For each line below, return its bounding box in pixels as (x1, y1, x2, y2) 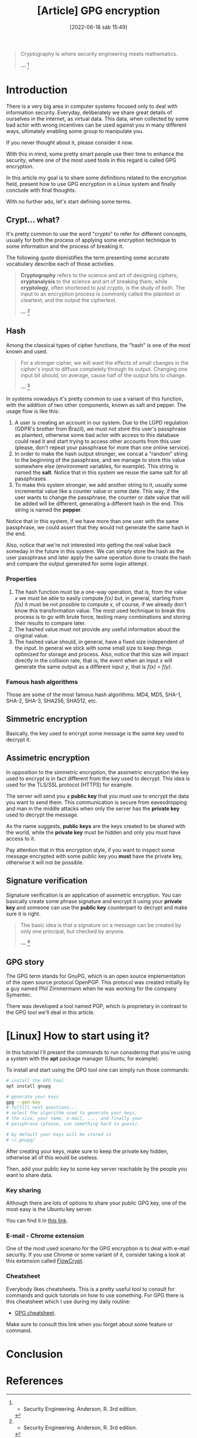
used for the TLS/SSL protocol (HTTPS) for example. (6, 781, 133, 788)
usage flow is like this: (6, 408, 60, 415)
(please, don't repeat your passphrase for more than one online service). (14, 444, 191, 451)
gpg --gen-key (6, 1099, 41, 1105)
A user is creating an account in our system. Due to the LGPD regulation (14, 419, 189, 426)
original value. (14, 632, 49, 639)
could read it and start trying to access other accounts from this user (14, 438, 181, 445)
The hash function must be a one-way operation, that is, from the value (14, 588, 187, 595)
